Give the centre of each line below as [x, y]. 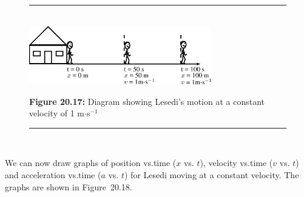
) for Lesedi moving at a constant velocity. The [211, 174]
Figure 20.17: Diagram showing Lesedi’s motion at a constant [147, 101]
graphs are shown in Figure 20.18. [69, 186]
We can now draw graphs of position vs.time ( [91, 163]
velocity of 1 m [57, 113]
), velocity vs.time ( [236, 163]
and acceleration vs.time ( [53, 174]
